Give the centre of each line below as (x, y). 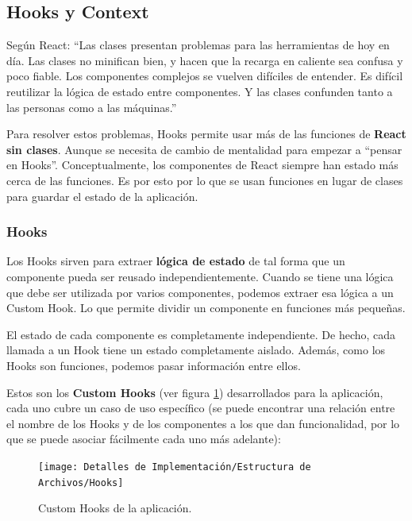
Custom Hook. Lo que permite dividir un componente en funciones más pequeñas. (206, 308)
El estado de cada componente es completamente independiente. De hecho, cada (201, 334)
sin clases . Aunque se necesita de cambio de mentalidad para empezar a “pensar (204, 149)
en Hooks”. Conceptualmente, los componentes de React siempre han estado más (202, 165)
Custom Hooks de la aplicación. (115, 508)
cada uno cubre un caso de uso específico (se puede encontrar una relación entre (201, 408)
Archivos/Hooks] (81, 482)
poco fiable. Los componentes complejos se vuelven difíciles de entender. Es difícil (205, 76)
